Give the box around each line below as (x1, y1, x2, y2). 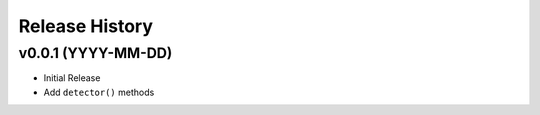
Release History (18, 15, 154, 37)
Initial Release (43, 72, 101, 84)
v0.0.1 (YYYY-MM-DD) (18, 44, 173, 62)
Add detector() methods (43, 86, 155, 98)
